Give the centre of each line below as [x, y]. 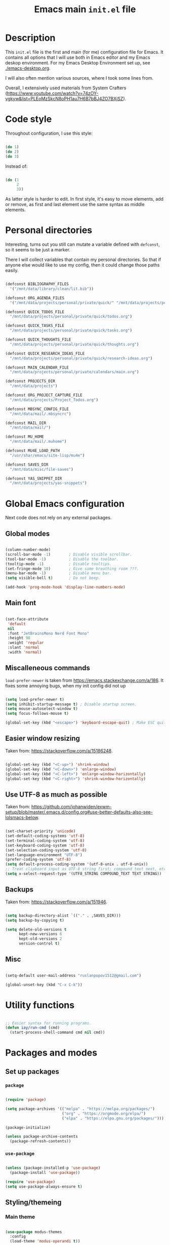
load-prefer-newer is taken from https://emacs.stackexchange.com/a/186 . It [84, 680]
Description [30, 38]
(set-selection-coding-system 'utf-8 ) [46, 850]
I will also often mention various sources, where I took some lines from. [79, 78]
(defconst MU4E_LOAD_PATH [32, 451]
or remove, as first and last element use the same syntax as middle [75, 205]
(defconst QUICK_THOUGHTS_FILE [38, 340]
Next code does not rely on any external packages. [58, 518]
